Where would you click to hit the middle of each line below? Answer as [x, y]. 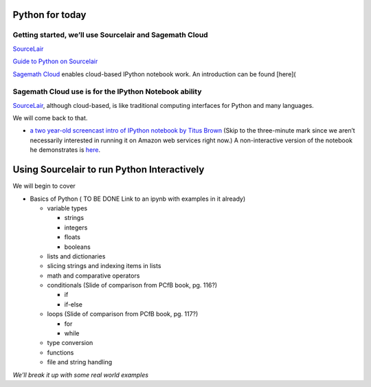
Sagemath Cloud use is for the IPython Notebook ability [107, 91]
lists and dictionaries [76, 256]
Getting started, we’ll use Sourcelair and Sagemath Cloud [111, 35]
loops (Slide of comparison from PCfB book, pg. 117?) [123, 314]
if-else [73, 304]
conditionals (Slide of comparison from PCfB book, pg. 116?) [132, 285]
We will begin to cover [44, 186]
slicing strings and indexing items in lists [104, 266]
